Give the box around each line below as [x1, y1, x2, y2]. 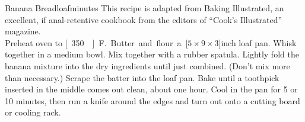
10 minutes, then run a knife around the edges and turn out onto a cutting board [5, 94, 300, 107]
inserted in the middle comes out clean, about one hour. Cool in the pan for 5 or [5, 83, 298, 95]
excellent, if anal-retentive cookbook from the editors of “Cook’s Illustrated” [5, 13, 282, 25]
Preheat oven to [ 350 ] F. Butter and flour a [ [5, 36, 188, 49]
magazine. [5, 25, 41, 37]
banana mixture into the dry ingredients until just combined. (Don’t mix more [5, 59, 290, 72]
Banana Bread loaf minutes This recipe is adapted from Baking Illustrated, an [5, 2, 284, 14]
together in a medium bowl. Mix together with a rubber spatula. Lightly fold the [5, 48, 299, 60]
